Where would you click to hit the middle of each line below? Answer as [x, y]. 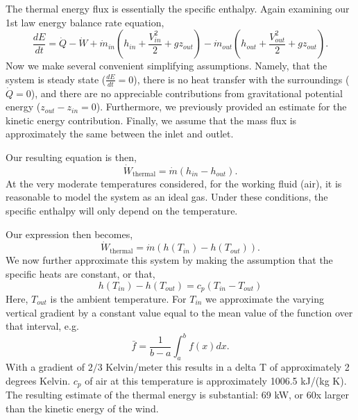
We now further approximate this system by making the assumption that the [169, 260]
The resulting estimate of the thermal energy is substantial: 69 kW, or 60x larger [177, 395]
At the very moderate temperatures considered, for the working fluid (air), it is [174, 183]
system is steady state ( [56, 79]
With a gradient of [45, 367]
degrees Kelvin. [38, 380]
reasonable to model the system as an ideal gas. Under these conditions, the [167, 197]
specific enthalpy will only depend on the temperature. [122, 210]
